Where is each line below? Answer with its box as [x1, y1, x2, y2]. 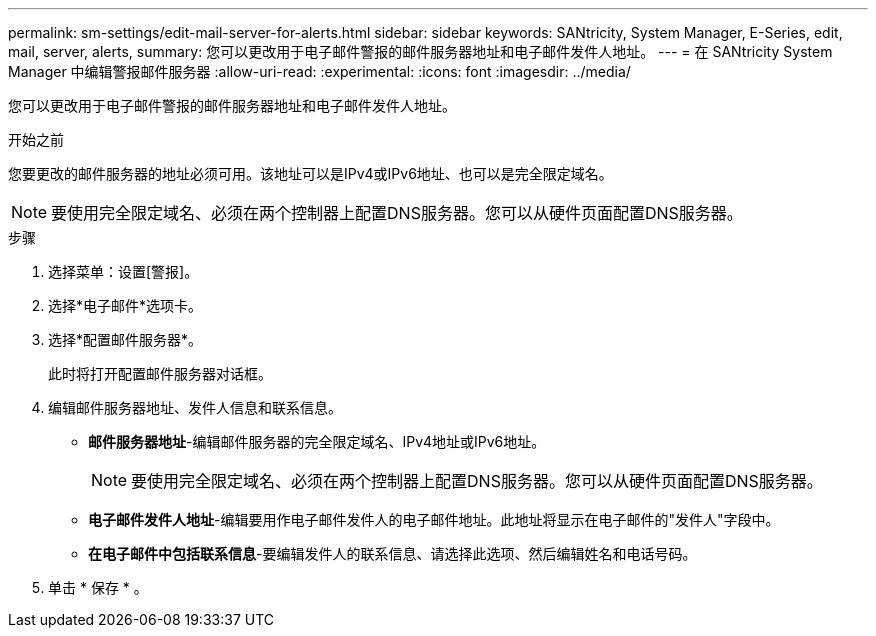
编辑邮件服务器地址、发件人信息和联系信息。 [48, 399, 342, 416]
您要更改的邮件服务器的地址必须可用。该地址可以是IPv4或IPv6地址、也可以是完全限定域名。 [8, 165, 613, 182]
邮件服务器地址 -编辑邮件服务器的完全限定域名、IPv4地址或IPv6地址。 [88, 433, 546, 450]
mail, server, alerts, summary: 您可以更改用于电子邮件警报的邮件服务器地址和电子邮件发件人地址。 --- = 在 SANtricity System [8, 43, 833, 60]
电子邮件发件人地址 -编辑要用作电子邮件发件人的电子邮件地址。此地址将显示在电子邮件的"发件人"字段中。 [88, 511, 780, 528]
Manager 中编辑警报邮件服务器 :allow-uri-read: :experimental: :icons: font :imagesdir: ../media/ [8, 63, 631, 80]
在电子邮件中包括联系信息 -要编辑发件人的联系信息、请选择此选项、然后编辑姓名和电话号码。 [88, 545, 697, 562]
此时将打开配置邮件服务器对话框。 [48, 365, 272, 382]
